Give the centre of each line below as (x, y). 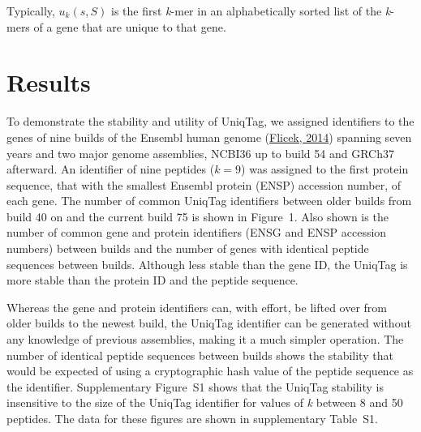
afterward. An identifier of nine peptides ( (111, 169)
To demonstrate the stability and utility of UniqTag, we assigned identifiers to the (210, 121)
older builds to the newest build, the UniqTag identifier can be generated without (209, 323)
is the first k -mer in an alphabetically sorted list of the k (251, 11)
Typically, (31, 11)
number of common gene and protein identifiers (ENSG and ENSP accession (197, 232)
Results (49, 82)
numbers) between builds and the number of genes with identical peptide (188, 248)
